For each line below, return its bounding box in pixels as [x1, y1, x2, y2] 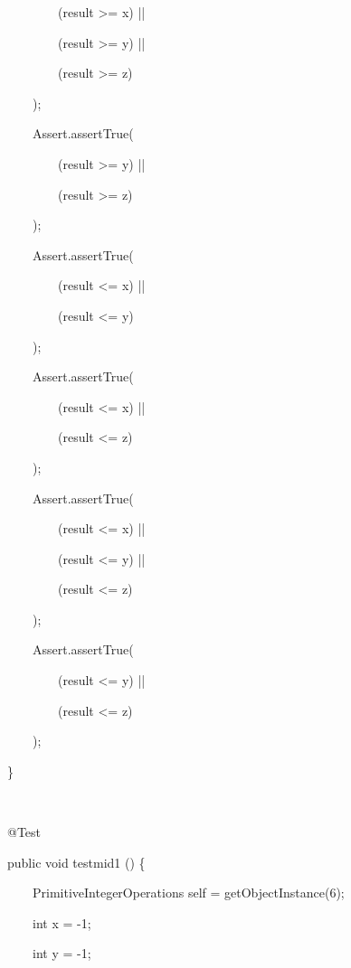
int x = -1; [32, 913, 91, 932]
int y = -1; [32, 944, 91, 963]
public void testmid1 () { [6, 852, 146, 871]
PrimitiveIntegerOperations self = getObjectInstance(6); [32, 883, 345, 902]
